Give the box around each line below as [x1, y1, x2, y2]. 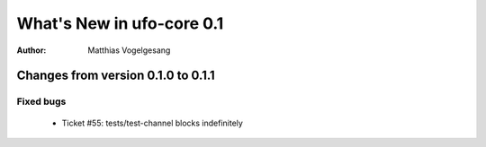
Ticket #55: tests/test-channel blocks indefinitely [61, 117, 243, 128]
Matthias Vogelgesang [87, 45, 171, 56]
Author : [16, 45, 47, 56]
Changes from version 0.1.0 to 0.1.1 [16, 68, 215, 83]
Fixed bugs [16, 95, 67, 108]
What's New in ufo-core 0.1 [16, 13, 224, 33]
